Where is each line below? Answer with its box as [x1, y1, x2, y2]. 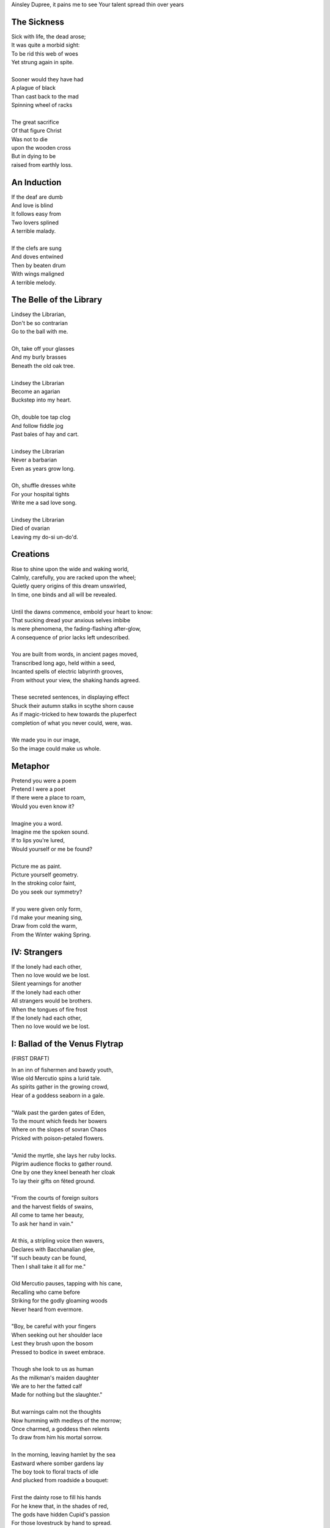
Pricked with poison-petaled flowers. [11, 1134, 105, 1142]
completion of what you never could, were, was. [11, 719, 133, 727]
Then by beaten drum [11, 262, 66, 269]
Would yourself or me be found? [11, 845, 93, 853]
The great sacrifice [11, 118, 59, 125]
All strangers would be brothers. [11, 997, 93, 1005]
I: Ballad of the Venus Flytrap [11, 1039, 123, 1049]
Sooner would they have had [11, 75, 84, 83]
